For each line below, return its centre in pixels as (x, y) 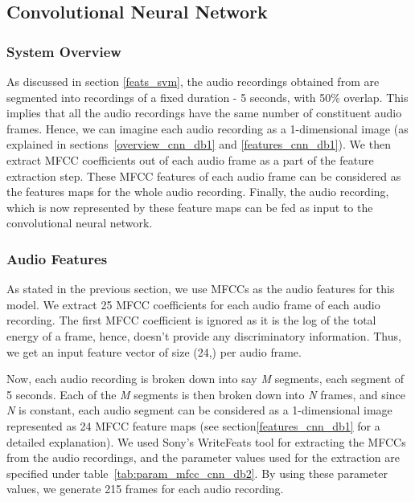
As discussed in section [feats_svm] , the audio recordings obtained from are (193, 81)
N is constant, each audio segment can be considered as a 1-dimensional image (199, 410)
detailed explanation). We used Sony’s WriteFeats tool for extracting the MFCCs (206, 441)
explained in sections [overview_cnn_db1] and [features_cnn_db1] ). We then (199, 144)
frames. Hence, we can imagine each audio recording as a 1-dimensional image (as (207, 128)
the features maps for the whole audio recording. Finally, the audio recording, (198, 192)
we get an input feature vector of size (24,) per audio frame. (154, 351)
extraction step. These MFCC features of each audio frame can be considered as (204, 175)
